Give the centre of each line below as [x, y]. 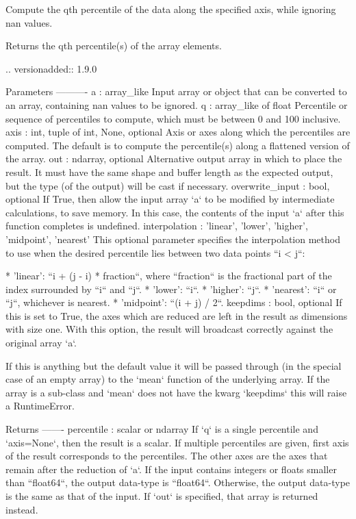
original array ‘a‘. [41, 343]
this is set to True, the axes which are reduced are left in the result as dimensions [177, 315]
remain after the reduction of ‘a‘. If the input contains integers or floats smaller [171, 469]
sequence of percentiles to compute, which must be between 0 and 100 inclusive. [173, 118]
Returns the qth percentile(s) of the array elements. [114, 46]
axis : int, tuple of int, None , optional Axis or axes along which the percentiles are [178, 132]
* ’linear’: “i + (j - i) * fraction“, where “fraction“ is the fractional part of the [169, 276]
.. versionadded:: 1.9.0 [51, 68]
